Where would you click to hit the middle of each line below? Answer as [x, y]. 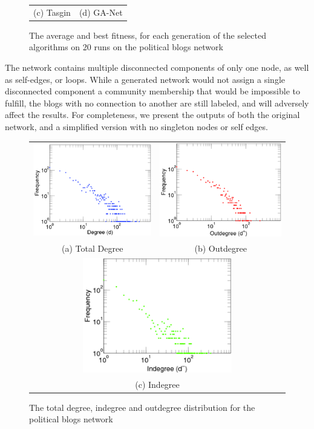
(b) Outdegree [221, 248]
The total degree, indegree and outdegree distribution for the [142, 407]
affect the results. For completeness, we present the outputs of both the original [152, 115]
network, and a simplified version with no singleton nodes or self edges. [136, 126]
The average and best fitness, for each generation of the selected [148, 35]
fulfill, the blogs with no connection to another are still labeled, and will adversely [157, 103]
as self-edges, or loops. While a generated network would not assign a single [145, 79]
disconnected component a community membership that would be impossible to [152, 91]
